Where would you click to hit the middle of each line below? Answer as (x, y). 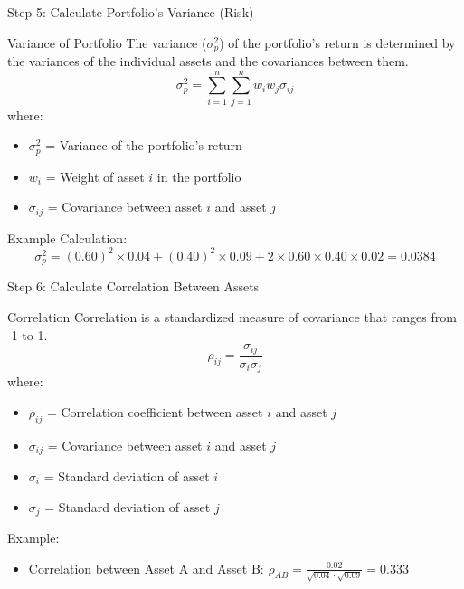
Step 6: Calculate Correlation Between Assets (133, 286)
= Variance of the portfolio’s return (144, 145)
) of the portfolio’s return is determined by (337, 42)
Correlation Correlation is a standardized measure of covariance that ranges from (232, 317)
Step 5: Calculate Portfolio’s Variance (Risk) (131, 12)
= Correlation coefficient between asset (155, 411)
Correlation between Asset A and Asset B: (146, 568)
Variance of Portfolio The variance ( (107, 42)
